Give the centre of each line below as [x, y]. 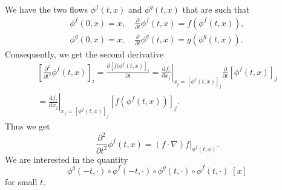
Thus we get [28, 126]
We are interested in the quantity [67, 159]
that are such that [216, 9]
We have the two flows [46, 9]
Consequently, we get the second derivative [84, 54]
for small [21, 181]
